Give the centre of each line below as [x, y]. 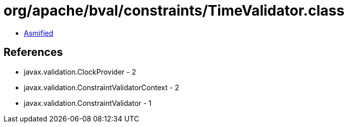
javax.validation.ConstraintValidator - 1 [88, 103]
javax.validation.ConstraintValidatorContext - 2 [102, 87]
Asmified [39, 33]
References [33, 52]
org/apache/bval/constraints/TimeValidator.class [174, 11]
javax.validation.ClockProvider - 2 [80, 72]
